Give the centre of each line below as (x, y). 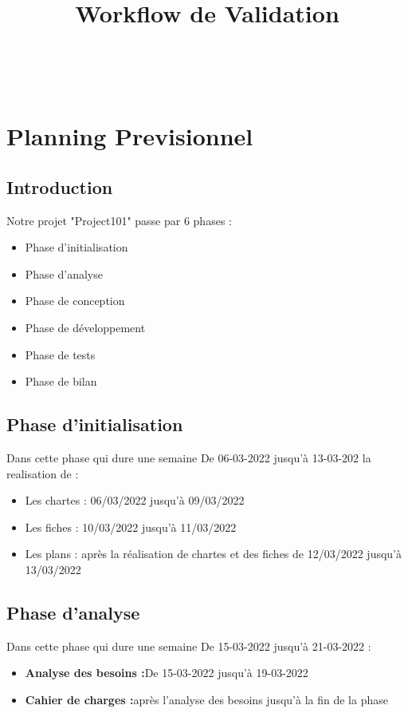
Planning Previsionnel (130, 136)
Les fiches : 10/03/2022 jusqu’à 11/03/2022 (131, 527)
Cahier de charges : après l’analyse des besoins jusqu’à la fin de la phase (206, 699)
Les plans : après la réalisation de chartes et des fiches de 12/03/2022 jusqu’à (214, 554)
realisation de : (43, 473)
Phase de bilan (61, 381)
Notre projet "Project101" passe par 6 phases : (119, 220)
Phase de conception (75, 301)
